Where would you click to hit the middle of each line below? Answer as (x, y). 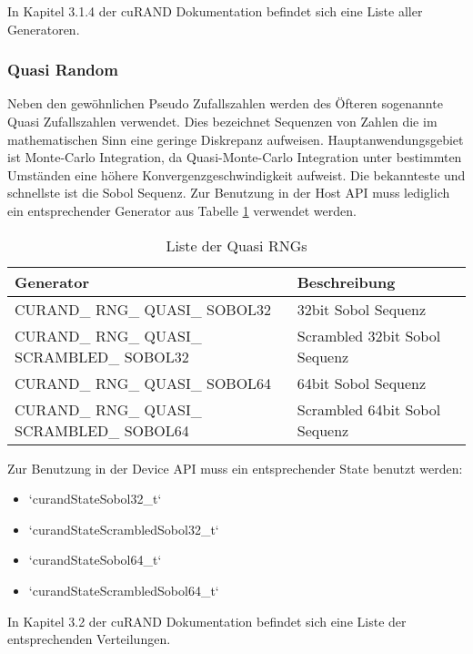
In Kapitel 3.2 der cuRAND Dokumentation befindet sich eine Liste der (207, 621)
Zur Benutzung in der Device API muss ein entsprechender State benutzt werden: (235, 468)
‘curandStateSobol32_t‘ (95, 499)
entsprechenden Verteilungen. (89, 639)
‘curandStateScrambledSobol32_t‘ (124, 529)
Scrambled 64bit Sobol (369, 409)
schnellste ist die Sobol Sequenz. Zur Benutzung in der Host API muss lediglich (229, 193)
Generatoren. (44, 29)
